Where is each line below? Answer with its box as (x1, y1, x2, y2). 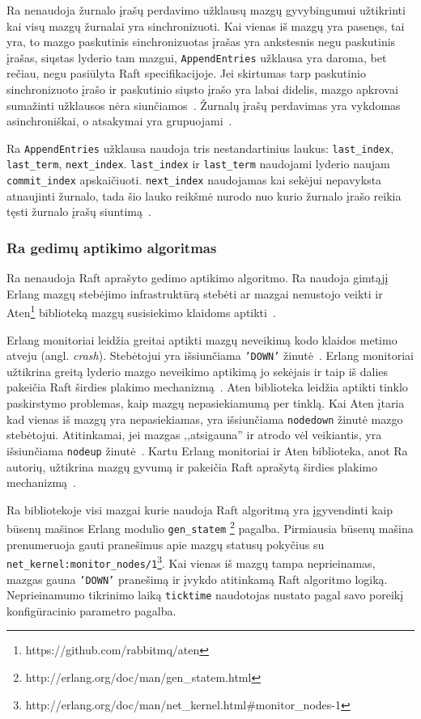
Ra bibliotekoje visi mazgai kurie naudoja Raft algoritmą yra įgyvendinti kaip (6, 501, 393, 518)
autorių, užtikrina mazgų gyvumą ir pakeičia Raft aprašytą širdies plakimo (6, 458, 377, 475)
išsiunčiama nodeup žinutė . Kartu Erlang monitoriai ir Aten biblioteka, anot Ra (6, 442, 408, 459)
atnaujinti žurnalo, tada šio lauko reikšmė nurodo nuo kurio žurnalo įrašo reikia (6, 187, 402, 204)
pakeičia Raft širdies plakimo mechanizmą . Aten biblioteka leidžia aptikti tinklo (6, 379, 408, 395)
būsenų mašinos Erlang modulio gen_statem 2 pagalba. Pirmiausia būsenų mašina (6, 518, 414, 536)
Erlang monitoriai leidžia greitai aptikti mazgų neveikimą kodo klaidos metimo (6, 331, 398, 348)
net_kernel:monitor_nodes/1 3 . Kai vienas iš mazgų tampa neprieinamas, (6, 552, 376, 571)
